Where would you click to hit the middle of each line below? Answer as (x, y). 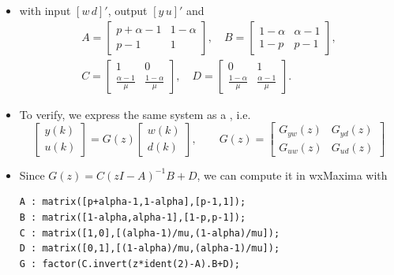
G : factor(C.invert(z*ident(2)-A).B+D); (129, 264)
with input (45, 10)
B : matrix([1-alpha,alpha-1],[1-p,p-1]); (133, 217)
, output (128, 10)
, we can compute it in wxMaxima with (292, 175)
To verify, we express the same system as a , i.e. (135, 114)
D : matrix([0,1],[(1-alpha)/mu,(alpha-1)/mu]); (150, 249)
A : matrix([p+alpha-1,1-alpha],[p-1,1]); (133, 202)
